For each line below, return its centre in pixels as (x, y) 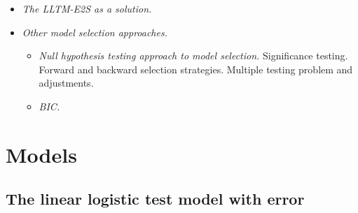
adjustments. (66, 83)
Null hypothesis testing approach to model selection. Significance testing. (193, 56)
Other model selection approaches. (95, 32)
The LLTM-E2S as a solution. (87, 8)
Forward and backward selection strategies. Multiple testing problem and (196, 69)
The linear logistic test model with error (155, 199)
